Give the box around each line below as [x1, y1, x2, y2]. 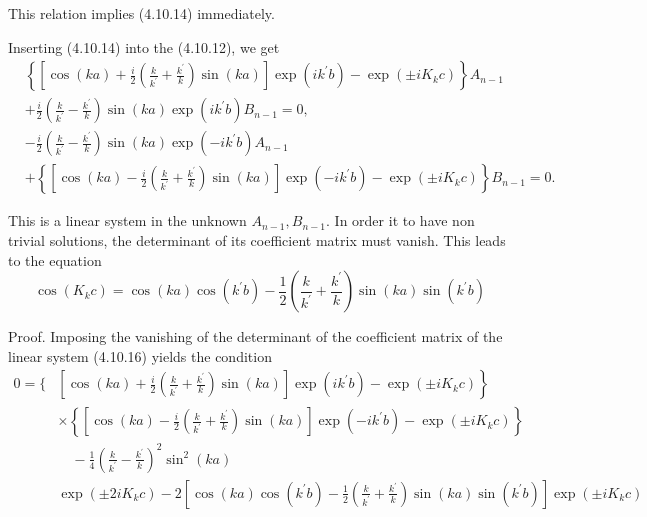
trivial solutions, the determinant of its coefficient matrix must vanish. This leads [8, 229, 506, 250]
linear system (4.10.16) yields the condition [8, 345, 272, 366]
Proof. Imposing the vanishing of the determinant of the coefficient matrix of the [8, 326, 503, 347]
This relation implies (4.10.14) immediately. [8, 3, 275, 23]
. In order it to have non [326, 210, 475, 231]
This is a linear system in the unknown [8, 210, 247, 231]
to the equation [8, 249, 102, 270]
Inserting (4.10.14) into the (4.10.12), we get [8, 36, 280, 57]
